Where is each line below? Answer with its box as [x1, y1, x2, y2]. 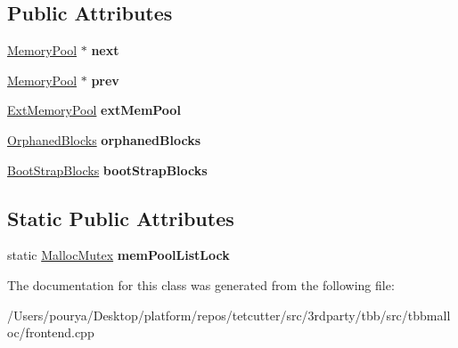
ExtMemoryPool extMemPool [7, 101, 181, 119]
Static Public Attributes [7, 204, 234, 231]
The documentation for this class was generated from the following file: [7, 275, 395, 294]
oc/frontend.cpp [7, 323, 94, 342]
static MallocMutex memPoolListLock [7, 246, 230, 264]
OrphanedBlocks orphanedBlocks [7, 130, 200, 149]
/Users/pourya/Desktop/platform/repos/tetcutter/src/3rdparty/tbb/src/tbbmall [7, 305, 451, 324]
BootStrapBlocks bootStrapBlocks [7, 160, 208, 179]
